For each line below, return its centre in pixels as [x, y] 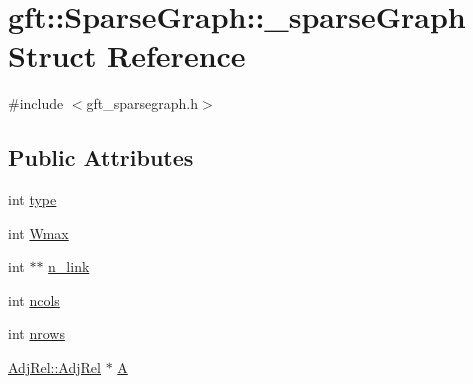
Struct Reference [127, 55]
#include [36, 103]
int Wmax [38, 232]
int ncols [34, 299]
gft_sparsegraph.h [142, 103]
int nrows [36, 333]
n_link [69, 266]
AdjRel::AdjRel [54, 367]
